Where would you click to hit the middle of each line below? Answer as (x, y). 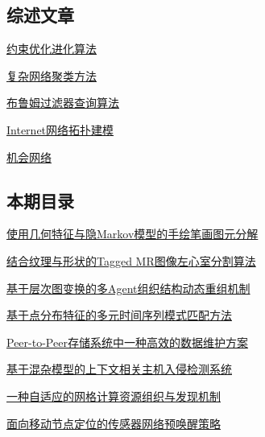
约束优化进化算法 (52, 49)
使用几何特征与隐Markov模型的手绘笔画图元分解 (132, 234)
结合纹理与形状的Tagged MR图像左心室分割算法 (131, 260)
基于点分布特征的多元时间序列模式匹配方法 (119, 315)
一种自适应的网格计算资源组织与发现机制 (114, 396)
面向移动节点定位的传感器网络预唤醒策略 (114, 423)
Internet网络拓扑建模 (60, 129)
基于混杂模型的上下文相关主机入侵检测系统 (119, 369)
